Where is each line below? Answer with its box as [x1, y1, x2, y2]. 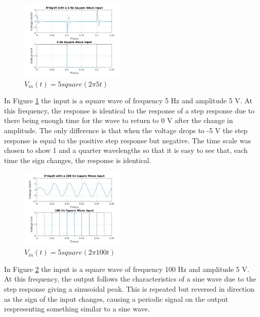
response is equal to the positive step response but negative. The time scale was [4, 135, 251, 145]
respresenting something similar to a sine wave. [4, 303, 150, 314]
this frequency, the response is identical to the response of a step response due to [4, 105, 255, 115]
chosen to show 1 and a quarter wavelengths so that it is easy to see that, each [4, 145, 248, 155]
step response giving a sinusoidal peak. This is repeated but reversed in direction [4, 283, 254, 294]
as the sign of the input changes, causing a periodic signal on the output [4, 293, 229, 304]
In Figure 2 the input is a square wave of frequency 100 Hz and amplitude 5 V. [4, 263, 249, 274]
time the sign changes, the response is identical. [4, 154, 151, 165]
